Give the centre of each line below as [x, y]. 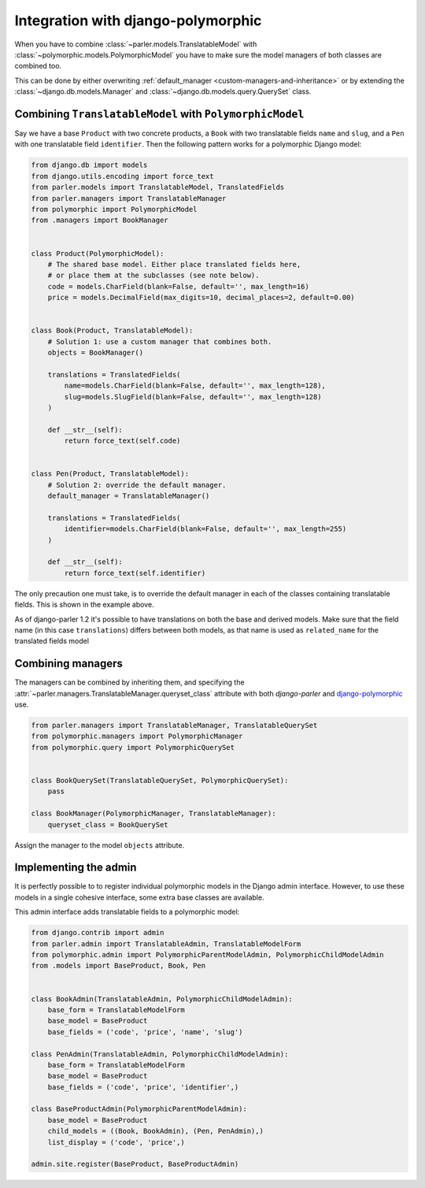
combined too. [38, 66]
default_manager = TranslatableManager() [129, 496]
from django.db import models [89, 165]
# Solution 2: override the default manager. [137, 485]
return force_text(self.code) [122, 441]
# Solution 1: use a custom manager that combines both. [160, 342]
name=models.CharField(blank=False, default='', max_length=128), [195, 386]
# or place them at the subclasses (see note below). [153, 275]
